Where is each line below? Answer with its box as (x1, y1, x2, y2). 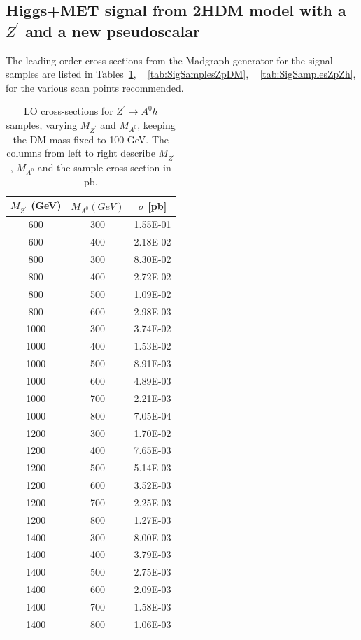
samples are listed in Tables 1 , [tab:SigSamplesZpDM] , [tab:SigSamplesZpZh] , (6, 66, 356, 81)
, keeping (137, 117, 176, 131)
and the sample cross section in (37, 160, 171, 175)
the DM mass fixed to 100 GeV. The (13, 131, 169, 146)
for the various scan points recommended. (6, 80, 184, 94)
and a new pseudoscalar (25, 20, 200, 41)
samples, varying (6, 117, 78, 131)
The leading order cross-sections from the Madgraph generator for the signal (6, 52, 333, 67)
